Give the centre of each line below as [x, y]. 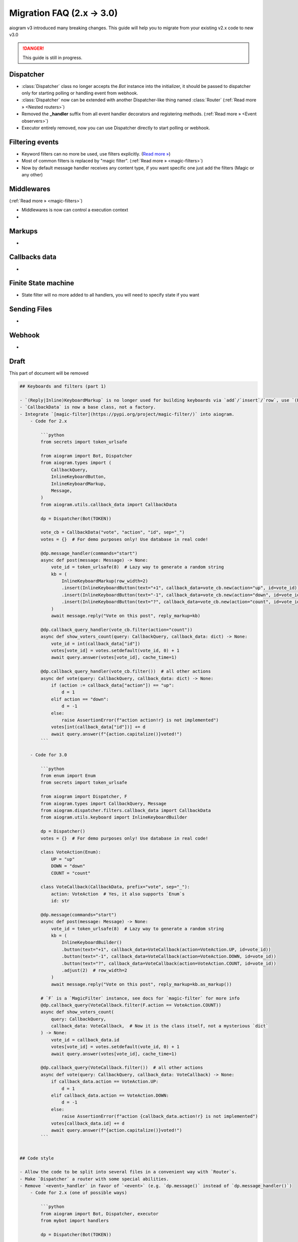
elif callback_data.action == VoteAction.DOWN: [110, 1095]
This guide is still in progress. [52, 58]
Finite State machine [42, 283]
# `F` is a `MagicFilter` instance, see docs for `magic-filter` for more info [140, 998]
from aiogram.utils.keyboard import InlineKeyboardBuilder [114, 817]
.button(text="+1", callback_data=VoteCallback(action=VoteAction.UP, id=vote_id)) [166, 949]
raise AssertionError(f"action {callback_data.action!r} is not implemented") [160, 1116]
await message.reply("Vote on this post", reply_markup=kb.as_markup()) [141, 984]
